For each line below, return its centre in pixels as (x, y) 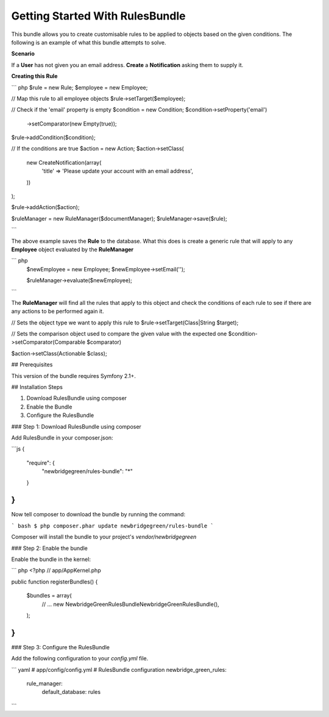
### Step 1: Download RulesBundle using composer (76, 426)
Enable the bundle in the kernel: (51, 559)
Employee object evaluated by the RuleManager (73, 249)
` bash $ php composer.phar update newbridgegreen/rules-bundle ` (113, 526)
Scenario (23, 54)
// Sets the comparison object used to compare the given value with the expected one (119, 334)
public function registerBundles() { (55, 582)
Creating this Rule (34, 76)
